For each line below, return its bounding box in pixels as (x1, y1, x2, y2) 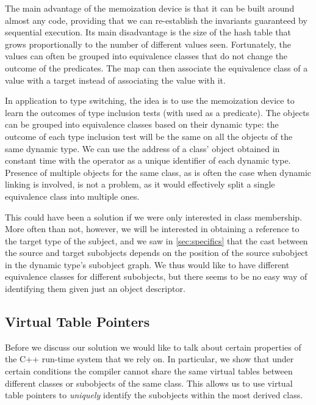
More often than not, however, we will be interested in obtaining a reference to (5, 222, 300, 235)
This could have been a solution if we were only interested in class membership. (5, 210, 303, 223)
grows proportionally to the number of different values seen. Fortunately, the (5, 37, 291, 50)
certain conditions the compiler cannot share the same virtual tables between (5, 365, 293, 378)
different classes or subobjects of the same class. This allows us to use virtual (5, 376, 293, 389)
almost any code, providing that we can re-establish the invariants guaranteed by (5, 13, 307, 26)
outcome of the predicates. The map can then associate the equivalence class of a (5, 61, 308, 74)
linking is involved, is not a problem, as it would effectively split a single (5, 178, 275, 191)
